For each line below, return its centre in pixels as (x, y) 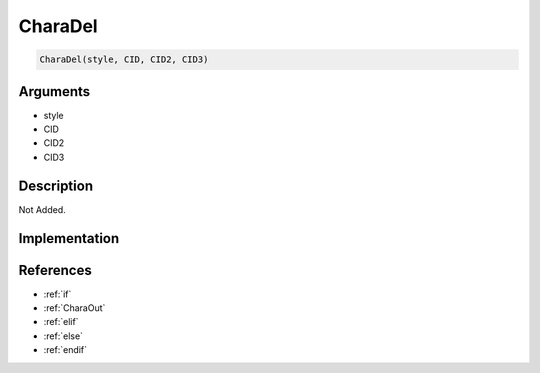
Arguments (54, 91)
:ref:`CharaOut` (74, 308)
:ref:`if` (57, 294)
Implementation (69, 238)
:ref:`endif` (65, 350)
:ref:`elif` (61, 322)
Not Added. (42, 209)
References (55, 270)
